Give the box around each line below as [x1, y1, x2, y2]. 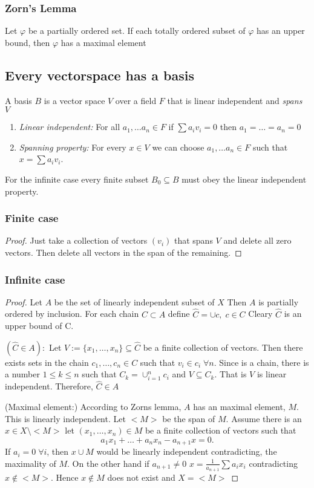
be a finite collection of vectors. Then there [143, 340, 303, 353]
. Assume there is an [226, 412, 302, 425]
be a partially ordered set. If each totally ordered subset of [28, 24, 246, 37]
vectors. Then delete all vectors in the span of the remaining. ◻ [5, 246, 242, 258]
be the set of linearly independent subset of [54, 295, 215, 308]
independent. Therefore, [5, 380, 93, 392]
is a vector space [44, 94, 105, 106]
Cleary [248, 307, 273, 320]
